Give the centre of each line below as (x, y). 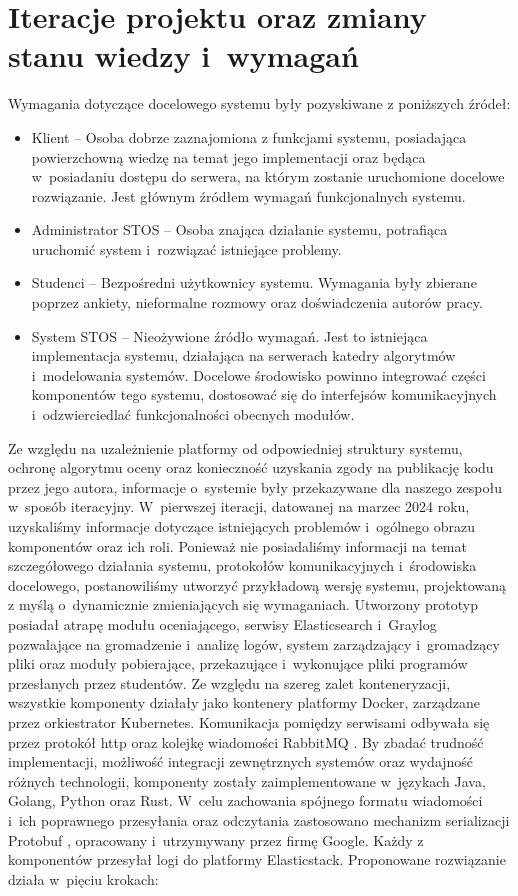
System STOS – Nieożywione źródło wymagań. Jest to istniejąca (229, 335)
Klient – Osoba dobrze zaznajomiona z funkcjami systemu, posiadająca (249, 136)
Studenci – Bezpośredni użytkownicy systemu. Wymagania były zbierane (254, 282)
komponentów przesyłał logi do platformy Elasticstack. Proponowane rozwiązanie (257, 859)
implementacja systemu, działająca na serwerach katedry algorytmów (243, 355)
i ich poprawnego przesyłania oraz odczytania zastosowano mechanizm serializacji (259, 819)
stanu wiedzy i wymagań (183, 55)
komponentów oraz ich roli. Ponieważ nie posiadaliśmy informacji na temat (237, 545)
